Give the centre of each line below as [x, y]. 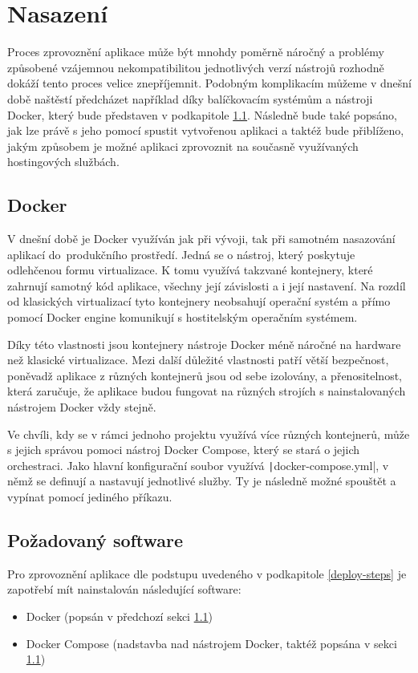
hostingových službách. [63, 162]
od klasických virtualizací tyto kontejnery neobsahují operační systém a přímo [199, 301]
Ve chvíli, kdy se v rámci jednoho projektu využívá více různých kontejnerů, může [209, 434]
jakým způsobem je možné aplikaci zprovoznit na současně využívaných [183, 146]
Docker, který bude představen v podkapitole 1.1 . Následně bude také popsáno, [202, 114]
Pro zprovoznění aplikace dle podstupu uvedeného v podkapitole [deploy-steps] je [207, 573]
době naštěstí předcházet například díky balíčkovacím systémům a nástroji [190, 98]
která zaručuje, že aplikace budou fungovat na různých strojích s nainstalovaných [207, 391]
